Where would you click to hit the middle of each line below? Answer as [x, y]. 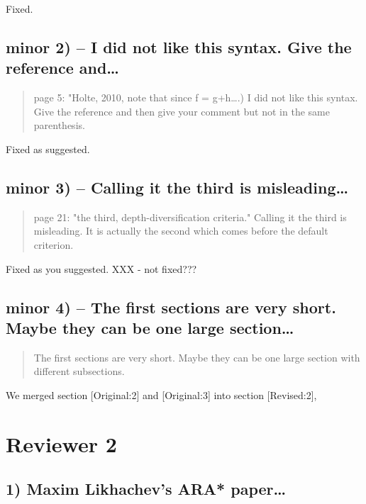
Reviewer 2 [61, 443]
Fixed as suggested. [48, 149]
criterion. [54, 244]
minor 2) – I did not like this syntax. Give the [179, 46]
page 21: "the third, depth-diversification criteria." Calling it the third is [190, 217]
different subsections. [79, 371]
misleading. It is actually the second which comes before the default [181, 231]
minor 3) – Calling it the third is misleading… [177, 187]
